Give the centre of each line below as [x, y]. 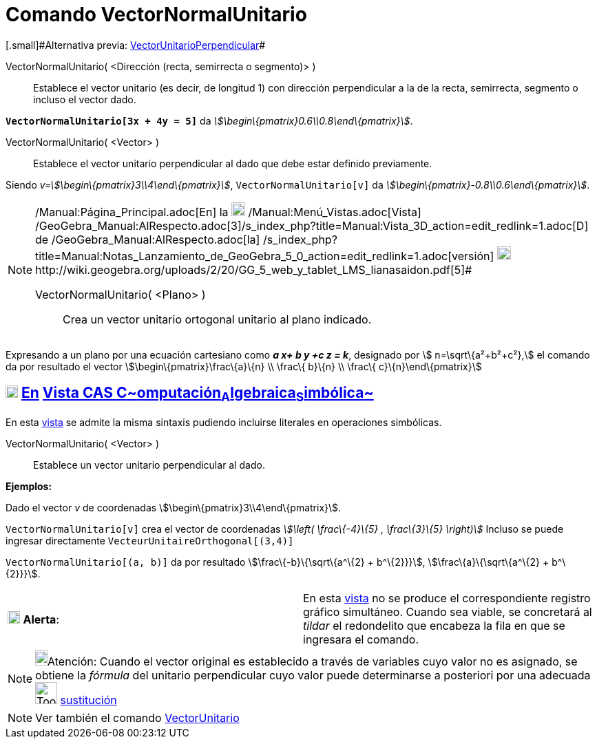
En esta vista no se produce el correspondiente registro [447, 598]
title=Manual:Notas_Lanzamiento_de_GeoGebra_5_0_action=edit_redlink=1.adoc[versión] [265, 256]
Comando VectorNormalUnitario [156, 14]
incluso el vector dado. [85, 99]
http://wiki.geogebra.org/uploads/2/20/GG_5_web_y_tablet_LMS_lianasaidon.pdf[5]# [254, 269]
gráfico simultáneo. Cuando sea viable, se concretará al [448, 612]
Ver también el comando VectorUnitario [137, 718]
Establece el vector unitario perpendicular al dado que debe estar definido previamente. [233, 163]
